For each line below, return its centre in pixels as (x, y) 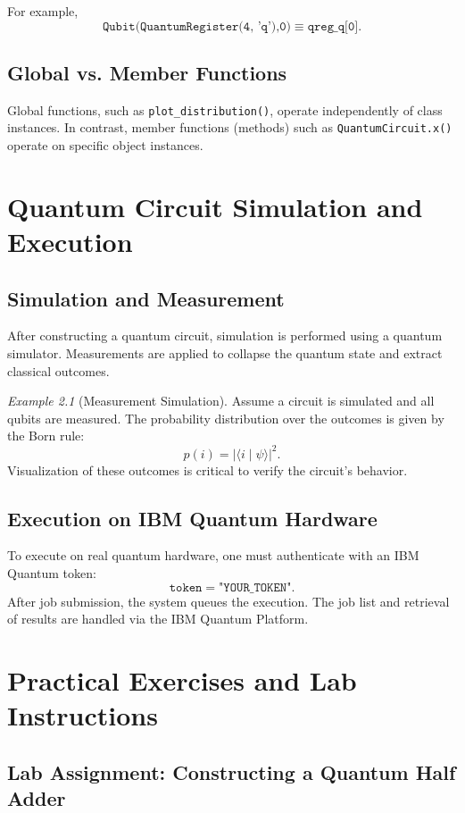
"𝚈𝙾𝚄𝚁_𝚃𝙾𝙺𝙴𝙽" (255, 587)
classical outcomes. (58, 370)
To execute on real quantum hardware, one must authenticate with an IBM (213, 555)
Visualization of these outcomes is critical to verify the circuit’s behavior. (208, 469)
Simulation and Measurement (146, 298)
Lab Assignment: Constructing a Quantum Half (232, 771)
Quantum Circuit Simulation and (215, 206)
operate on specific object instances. (105, 145)
